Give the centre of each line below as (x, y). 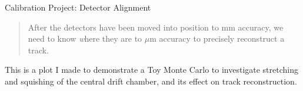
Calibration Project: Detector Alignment (78, 7)
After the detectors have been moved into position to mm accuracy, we (156, 27)
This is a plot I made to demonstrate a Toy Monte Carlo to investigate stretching (152, 70)
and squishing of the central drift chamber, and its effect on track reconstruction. (151, 81)
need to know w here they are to (85, 38)
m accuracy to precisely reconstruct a (217, 38)
